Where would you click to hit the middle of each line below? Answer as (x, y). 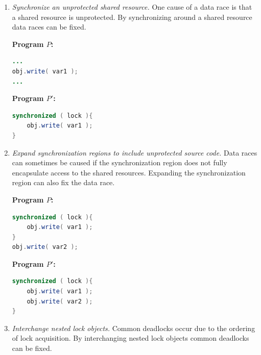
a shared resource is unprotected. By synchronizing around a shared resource (132, 17)
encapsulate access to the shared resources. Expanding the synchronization (129, 172)
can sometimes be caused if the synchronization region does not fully (120, 162)
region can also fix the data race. (63, 182)
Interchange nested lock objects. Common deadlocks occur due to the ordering (134, 328)
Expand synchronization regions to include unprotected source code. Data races (135, 152)
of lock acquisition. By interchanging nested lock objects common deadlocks (130, 338)
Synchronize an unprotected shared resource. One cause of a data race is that (132, 7)
